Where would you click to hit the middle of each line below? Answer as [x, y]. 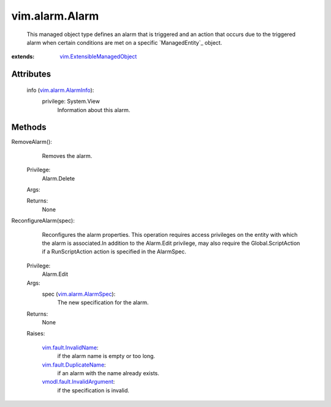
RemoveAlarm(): [32, 142]
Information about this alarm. [94, 110]
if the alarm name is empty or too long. [106, 356]
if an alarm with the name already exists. [108, 373]
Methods [29, 128]
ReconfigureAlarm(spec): [43, 221]
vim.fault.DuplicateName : [74, 365]
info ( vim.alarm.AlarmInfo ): [60, 90]
